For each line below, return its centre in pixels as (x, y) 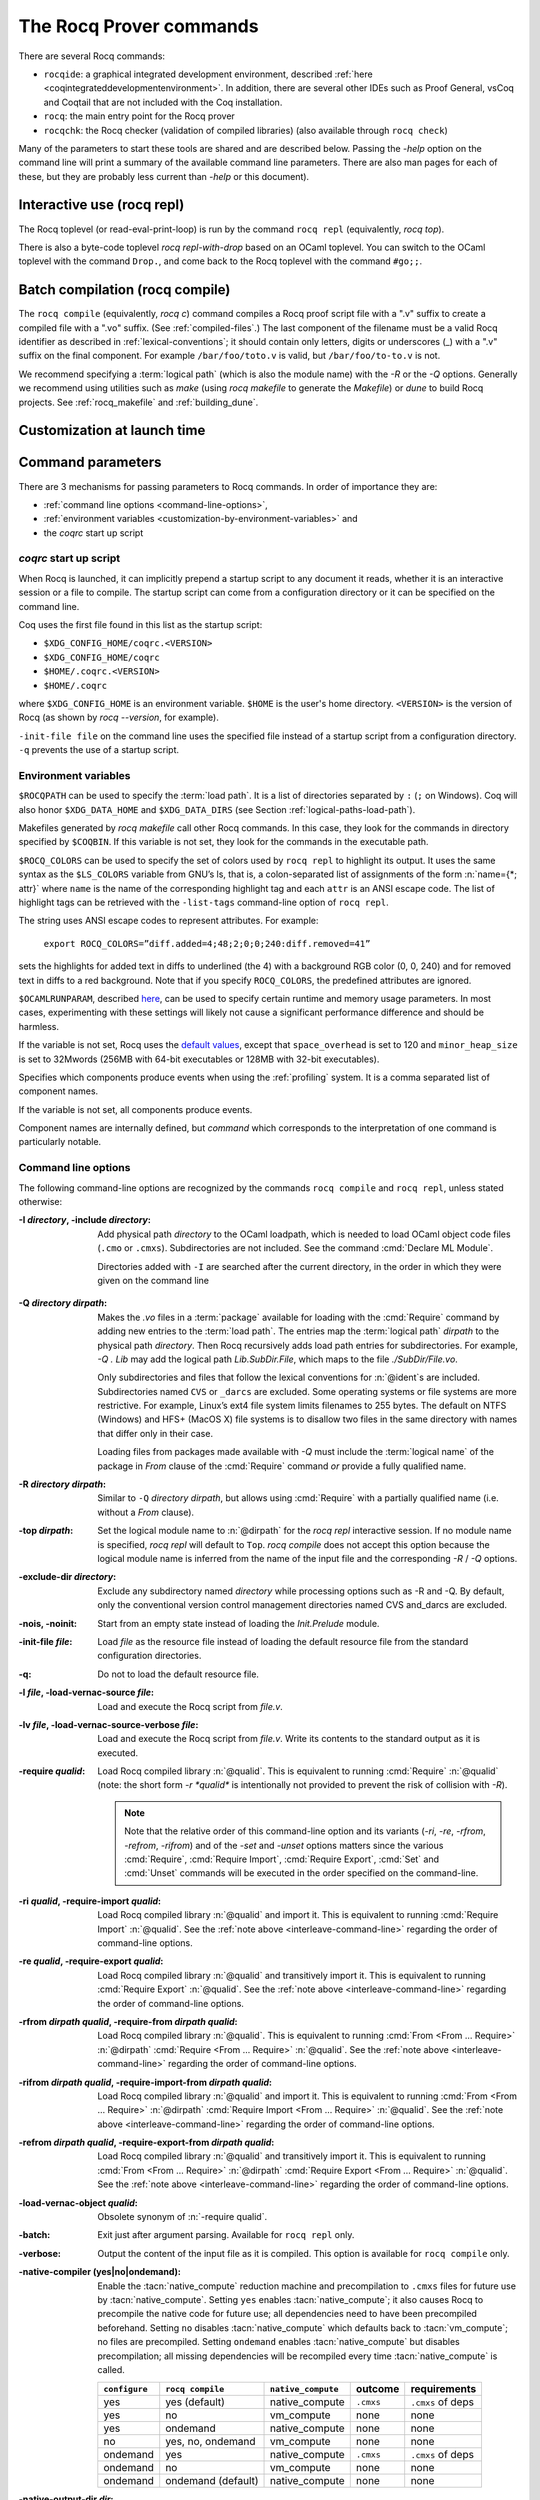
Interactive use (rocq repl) (101, 205)
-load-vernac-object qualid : (78, 2202)
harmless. (39, 1026)
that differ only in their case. (155, 1433)
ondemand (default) (212, 2481)
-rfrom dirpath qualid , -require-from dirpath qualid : (128, 2021)
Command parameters (90, 462)
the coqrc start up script (93, 532)
